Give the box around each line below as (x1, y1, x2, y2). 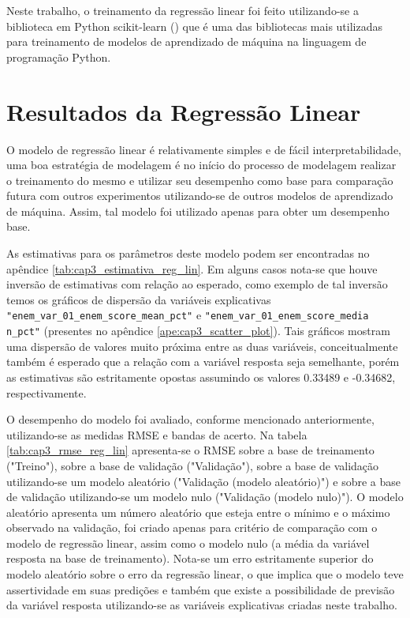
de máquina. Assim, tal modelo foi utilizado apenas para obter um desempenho (6, 202, 389, 219)
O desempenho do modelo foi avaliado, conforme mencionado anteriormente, (6, 411, 375, 428)
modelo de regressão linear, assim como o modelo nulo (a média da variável (6, 534, 370, 551)
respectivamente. (6, 384, 87, 401)
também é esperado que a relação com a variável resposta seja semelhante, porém (6, 353, 400, 370)
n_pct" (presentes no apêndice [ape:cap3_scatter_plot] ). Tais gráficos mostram (6, 322, 390, 339)
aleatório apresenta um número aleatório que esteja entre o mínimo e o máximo (6, 503, 390, 520)
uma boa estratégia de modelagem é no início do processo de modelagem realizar (6, 156, 397, 173)
